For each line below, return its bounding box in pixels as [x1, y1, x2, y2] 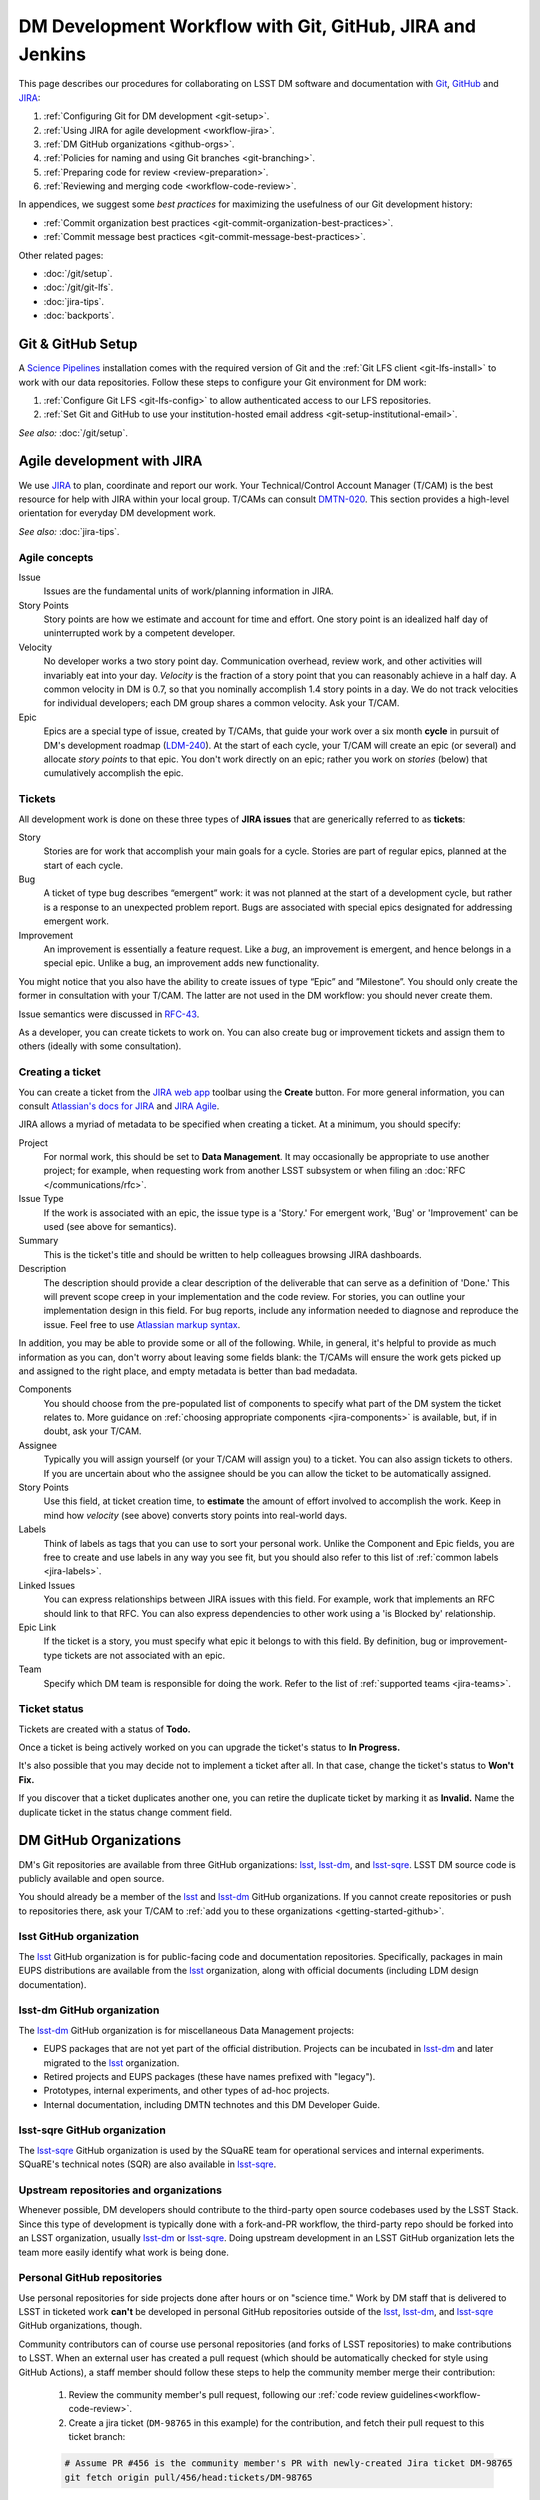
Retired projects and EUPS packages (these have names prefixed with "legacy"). [43, 2070, 376, 2082]
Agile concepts [18, 550, 94, 564]
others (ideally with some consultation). [18, 1040, 182, 1052]
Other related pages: [18, 249, 104, 261]
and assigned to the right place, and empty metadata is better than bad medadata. [18, 1365, 358, 1377]
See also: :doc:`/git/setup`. [18, 426, 129, 439]
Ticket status [18, 1702, 84, 1716]
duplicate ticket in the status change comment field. [18, 1806, 233, 1818]
